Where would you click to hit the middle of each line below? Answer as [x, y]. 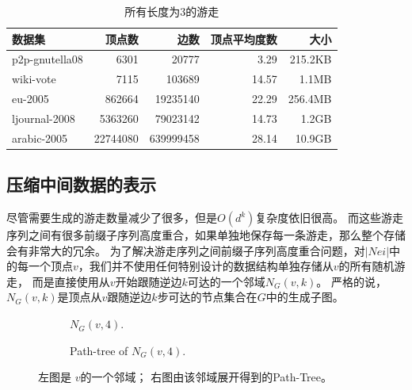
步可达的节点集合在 [207, 297]
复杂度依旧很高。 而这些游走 [329, 218]
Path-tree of [99, 350]
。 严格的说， [351, 281]
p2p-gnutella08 [48, 59]
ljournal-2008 [44, 118]
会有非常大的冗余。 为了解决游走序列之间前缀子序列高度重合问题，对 [186, 250]
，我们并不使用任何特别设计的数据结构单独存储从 [206, 266]
